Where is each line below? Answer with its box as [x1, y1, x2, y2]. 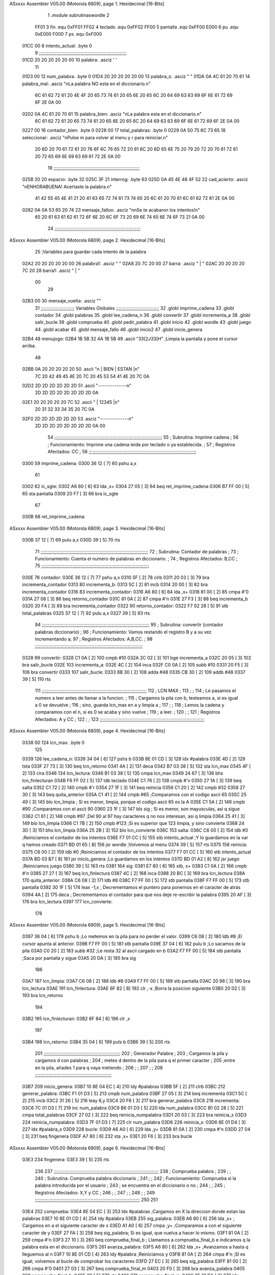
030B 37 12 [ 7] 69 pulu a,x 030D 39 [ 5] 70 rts [22, 537, 121, 543]
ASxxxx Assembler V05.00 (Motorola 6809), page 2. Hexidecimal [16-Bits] [9, 237, 166, 243]
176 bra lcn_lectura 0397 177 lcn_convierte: [22, 899, 113, 905]
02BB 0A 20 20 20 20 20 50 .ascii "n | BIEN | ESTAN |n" [22, 366, 140, 372]
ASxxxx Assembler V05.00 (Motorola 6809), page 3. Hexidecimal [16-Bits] [9, 525, 166, 531]
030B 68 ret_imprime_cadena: [22, 514, 86, 520]
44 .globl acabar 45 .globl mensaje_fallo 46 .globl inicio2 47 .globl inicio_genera [35, 326, 203, 333]
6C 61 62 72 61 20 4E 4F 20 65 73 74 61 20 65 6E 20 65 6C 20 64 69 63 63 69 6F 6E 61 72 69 [35, 92, 233, 98]
